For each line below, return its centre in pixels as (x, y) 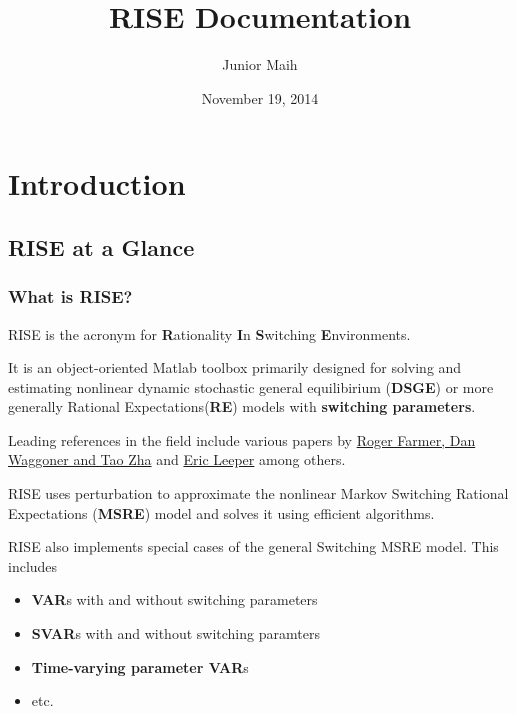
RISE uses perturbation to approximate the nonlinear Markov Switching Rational (258, 493)
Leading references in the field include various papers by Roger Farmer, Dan (242, 439)
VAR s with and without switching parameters (174, 599)
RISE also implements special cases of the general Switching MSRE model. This (253, 546)
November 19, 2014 (260, 97)
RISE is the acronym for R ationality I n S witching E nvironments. (209, 333)
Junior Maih (260, 64)
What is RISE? (70, 296)
